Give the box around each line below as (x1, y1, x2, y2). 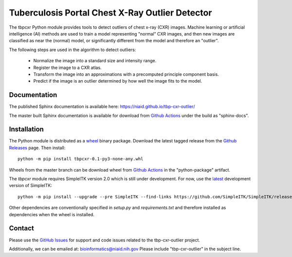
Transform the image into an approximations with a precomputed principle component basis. (33, 71, 219, 77)
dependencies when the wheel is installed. (9, 211, 94, 217)
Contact (9, 224, 34, 233)
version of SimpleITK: (9, 183, 52, 188)
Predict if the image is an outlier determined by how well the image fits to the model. (33, 78, 202, 84)
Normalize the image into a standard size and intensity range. (33, 58, 157, 64)
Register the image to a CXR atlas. (33, 65, 102, 70)
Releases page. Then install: (9, 145, 66, 151)
